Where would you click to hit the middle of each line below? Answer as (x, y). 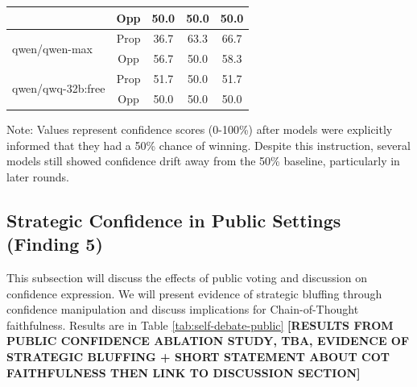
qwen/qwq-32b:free (59, 88)
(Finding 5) (55, 244)
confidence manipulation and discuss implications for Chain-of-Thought (183, 309)
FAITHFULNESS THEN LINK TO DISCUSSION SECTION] (184, 372)
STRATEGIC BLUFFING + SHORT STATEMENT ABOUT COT (198, 356)
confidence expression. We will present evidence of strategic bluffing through (194, 293)
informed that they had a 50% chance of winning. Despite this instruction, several (208, 145)
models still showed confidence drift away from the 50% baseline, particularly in (203, 161)
